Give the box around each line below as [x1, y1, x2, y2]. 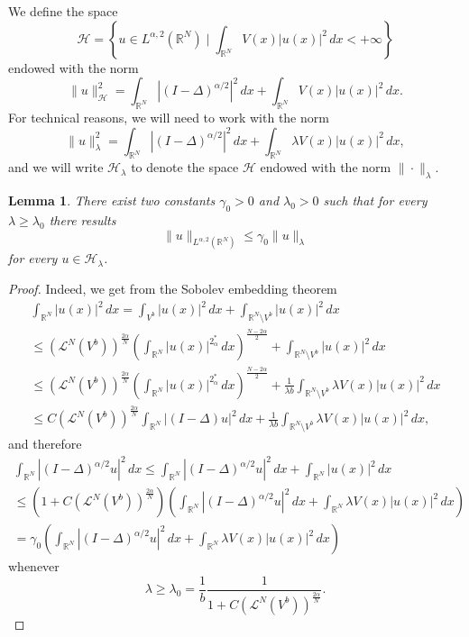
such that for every [323, 191, 428, 210]
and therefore [8, 433, 82, 452]
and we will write [8, 158, 104, 177]
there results [49, 210, 116, 229]
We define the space [8, 2, 118, 20]
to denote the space [131, 158, 239, 177]
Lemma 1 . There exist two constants [8, 191, 216, 210]
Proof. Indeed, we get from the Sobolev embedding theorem [8, 279, 337, 298]
